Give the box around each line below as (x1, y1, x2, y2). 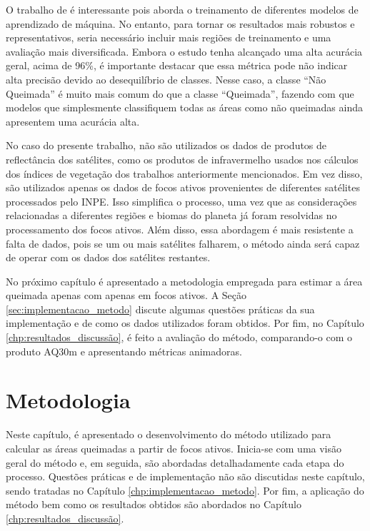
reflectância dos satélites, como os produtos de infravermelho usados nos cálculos (6, 151, 359, 166)
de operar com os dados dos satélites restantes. (6, 250, 211, 265)
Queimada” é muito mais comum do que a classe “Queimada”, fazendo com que (6, 86, 354, 101)
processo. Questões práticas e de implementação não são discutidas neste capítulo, (6, 469, 365, 484)
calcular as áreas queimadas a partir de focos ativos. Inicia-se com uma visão (6, 440, 342, 455)
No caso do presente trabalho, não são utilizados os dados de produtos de (6, 138, 327, 153)
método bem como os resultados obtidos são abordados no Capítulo (6, 497, 301, 512)
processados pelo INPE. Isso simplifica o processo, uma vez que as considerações (6, 193, 357, 208)
